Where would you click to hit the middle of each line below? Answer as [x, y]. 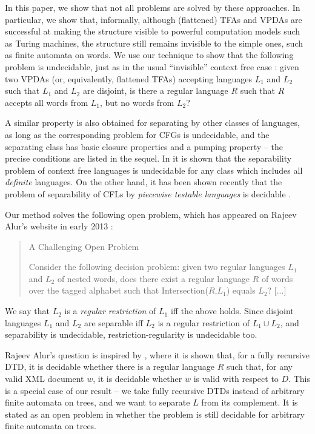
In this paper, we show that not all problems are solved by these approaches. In [153, 7]
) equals [241, 290]
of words [277, 278]
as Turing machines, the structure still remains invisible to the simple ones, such [154, 43]
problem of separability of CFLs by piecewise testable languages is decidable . [148, 193]
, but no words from [137, 102]
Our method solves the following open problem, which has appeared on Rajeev [151, 214]
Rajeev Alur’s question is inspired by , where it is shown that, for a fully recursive [157, 354]
